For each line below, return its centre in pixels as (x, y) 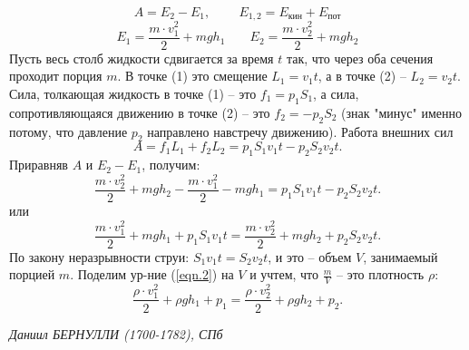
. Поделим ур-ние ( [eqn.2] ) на (152, 274)
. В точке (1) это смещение (192, 76)
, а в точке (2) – (362, 76)
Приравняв (39, 165)
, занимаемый (401, 256)
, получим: (171, 165)
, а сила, (336, 93)
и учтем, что (284, 274)
